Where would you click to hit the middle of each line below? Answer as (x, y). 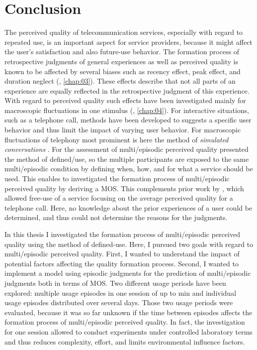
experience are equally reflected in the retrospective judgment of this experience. (127, 90)
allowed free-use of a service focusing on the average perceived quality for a (119, 198)
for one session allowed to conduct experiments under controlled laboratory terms (128, 331)
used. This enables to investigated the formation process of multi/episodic (117, 178)
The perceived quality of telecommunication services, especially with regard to (124, 32)
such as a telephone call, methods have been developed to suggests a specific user (128, 120)
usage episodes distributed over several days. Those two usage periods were (119, 302)
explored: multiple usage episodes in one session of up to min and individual (121, 292)
